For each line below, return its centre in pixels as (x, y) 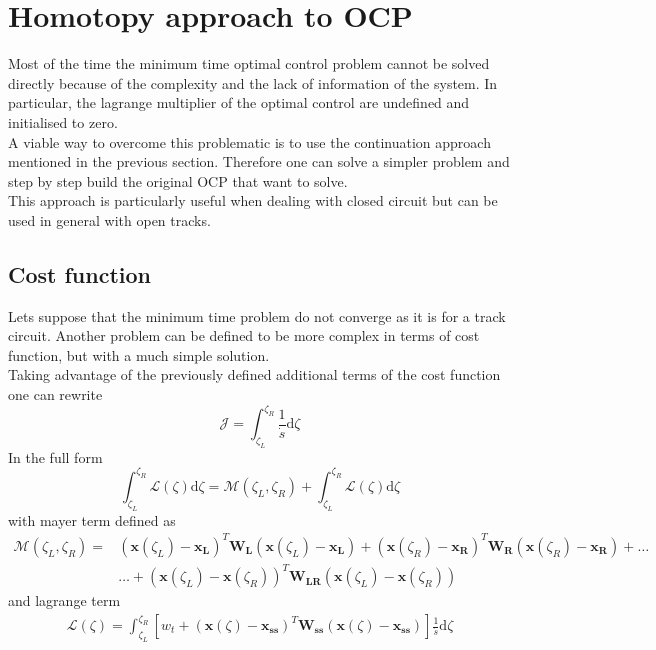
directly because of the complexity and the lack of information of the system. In (253, 82)
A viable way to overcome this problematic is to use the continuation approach (249, 141)
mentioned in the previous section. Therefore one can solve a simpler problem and (259, 161)
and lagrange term (64, 600)
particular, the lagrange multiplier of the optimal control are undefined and (239, 102)
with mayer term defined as (92, 519)
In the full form (55, 456)
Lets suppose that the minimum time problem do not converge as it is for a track (257, 315)
